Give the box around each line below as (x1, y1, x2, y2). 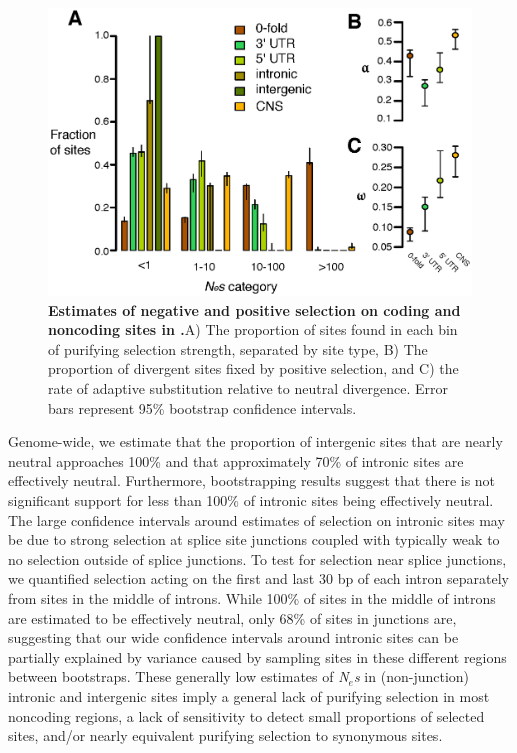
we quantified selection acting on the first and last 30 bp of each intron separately (8, 568, 509, 589)
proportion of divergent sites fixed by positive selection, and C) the (48, 358, 459, 379)
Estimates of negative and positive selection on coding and (48, 299, 461, 320)
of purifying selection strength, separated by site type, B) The (48, 338, 428, 359)
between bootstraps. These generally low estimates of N (8, 666, 349, 687)
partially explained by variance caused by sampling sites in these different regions (8, 646, 507, 667)
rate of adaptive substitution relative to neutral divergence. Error (48, 378, 449, 399)
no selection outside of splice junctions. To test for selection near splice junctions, (8, 548, 507, 569)
